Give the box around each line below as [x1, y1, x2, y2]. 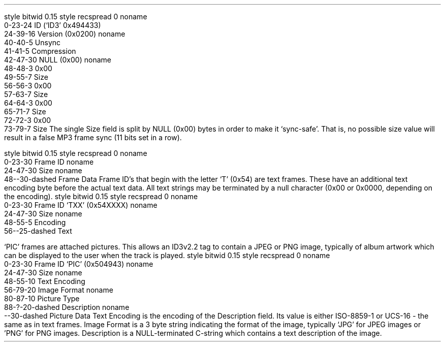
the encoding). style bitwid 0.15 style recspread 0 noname [4, 192, 198, 201]
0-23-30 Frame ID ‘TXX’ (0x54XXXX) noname [4, 201, 157, 209]
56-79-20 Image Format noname [4, 286, 113, 294]
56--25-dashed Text [4, 227, 72, 235]
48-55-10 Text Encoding [4, 277, 85, 286]
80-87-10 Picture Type [4, 294, 80, 303]
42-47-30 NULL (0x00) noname [4, 55, 111, 64]
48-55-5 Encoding [4, 218, 66, 227]
